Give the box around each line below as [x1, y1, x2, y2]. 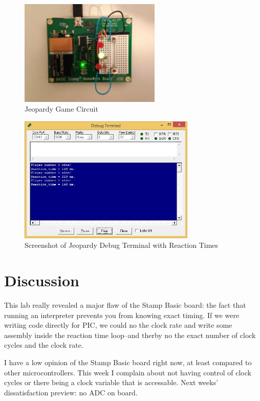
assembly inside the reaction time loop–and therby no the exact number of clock [4, 329, 256, 340]
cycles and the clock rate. [4, 340, 83, 350]
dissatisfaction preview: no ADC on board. [4, 387, 138, 397]
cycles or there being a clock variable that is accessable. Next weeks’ [4, 377, 219, 388]
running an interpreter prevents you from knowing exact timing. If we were [4, 309, 240, 320]
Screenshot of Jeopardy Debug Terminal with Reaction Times [25, 240, 219, 250]
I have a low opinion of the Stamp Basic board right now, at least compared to [4, 357, 252, 368]
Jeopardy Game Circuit [25, 103, 98, 114]
